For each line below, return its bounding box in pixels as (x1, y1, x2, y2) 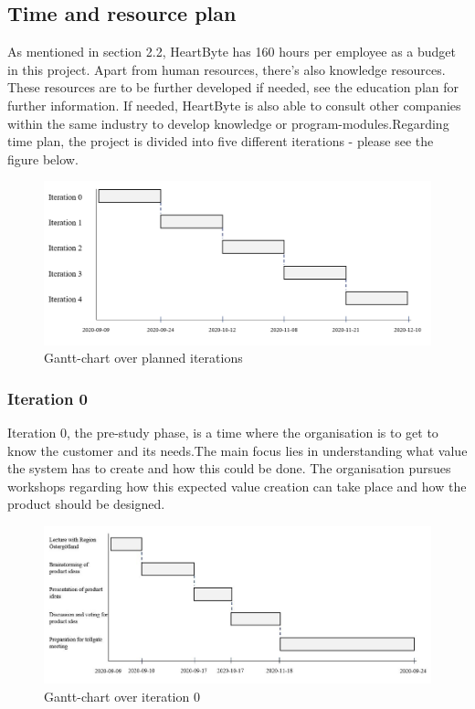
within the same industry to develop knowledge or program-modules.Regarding (7, 113, 449, 132)
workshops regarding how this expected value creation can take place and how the (7, 476, 467, 495)
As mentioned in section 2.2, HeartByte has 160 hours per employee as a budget (7, 42, 457, 61)
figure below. (7, 149, 79, 168)
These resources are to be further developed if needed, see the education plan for (7, 78, 459, 97)
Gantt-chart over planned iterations (44, 348, 243, 367)
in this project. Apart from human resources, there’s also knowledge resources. (7, 59, 446, 79)
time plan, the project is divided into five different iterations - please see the (7, 132, 434, 151)
